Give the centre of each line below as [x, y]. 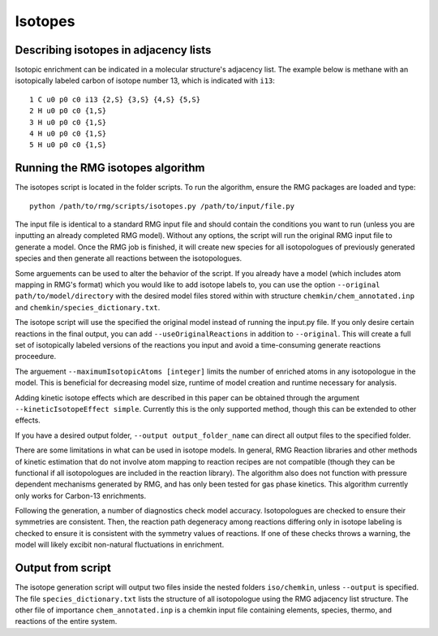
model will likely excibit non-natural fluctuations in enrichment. [120, 545]
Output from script [63, 568]
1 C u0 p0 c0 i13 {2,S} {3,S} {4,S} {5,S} [115, 99]
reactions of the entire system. [66, 621]
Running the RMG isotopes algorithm [110, 168]
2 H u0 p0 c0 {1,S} [68, 111]
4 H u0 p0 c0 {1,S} [68, 134]
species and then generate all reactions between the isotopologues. [129, 258]
